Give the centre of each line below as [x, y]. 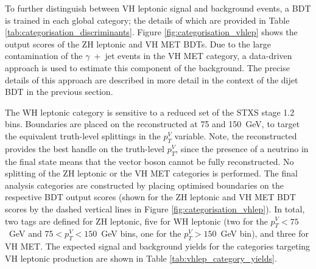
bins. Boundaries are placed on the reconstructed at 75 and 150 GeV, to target [153, 124]
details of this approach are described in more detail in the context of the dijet [152, 79]
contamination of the [44, 56]
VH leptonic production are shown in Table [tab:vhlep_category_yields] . [141, 258]
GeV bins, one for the [141, 233]
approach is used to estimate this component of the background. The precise [147, 67]
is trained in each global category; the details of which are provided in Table [147, 20]
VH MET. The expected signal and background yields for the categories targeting [158, 246]
